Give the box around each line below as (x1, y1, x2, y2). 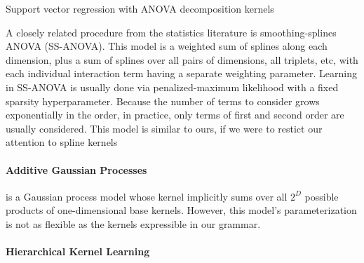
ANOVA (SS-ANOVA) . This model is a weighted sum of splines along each (6, 39, 328, 53)
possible (304, 189, 339, 203)
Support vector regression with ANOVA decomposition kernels (6, 1, 274, 15)
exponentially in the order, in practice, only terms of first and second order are (6, 107, 344, 122)
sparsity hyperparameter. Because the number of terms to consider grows (6, 93, 320, 108)
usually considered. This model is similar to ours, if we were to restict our (6, 121, 323, 135)
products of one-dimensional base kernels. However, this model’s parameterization (6, 203, 357, 217)
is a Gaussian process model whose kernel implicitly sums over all (6, 189, 288, 203)
